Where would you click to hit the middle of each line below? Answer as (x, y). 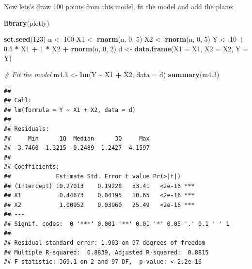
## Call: (18, 101)
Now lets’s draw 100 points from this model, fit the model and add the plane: (119, 6)
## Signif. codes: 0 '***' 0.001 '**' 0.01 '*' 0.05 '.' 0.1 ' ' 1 (117, 224)
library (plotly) (27, 23)
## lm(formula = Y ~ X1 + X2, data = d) (70, 110)
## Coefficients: (32, 167)
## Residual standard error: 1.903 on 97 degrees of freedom (105, 243)
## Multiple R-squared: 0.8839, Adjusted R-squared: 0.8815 (106, 252)
